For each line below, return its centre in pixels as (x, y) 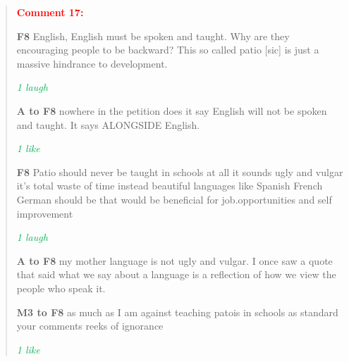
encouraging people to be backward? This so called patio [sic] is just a (168, 50)
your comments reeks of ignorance (90, 326)
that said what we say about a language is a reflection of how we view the (176, 274)
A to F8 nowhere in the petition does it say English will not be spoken (172, 110)
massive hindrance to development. (92, 63)
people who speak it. (61, 288)
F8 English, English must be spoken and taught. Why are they (153, 36)
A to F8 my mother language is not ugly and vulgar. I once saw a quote (174, 260)
